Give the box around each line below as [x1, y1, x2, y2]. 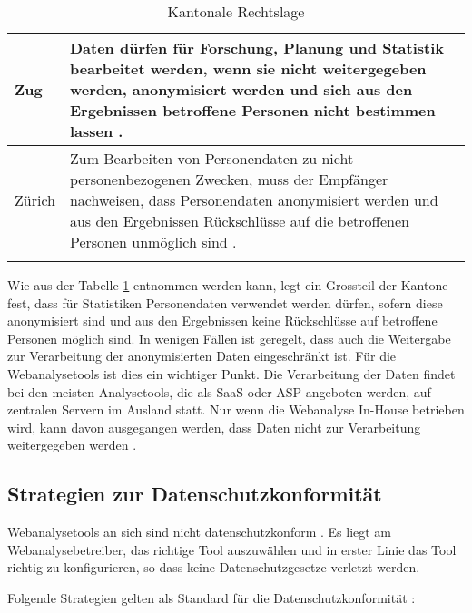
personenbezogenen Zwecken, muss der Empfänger [69, 169, 388, 190]
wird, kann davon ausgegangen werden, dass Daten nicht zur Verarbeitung [7, 417, 421, 436]
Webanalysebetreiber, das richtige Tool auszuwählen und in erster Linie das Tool [7, 540, 457, 559]
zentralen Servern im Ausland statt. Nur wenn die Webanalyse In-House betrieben [7, 400, 465, 419]
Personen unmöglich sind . [69, 231, 237, 252]
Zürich [15, 190, 55, 210]
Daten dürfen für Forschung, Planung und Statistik [69, 37, 445, 58]
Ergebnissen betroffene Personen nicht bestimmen [69, 100, 436, 121]
